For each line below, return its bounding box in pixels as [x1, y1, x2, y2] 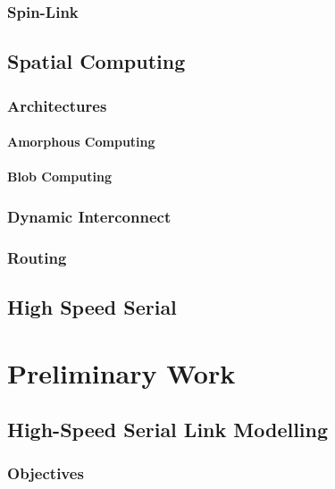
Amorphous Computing [7, 132, 155, 151]
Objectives [7, 462, 84, 485]
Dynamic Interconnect [7, 205, 172, 227]
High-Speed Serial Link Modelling [7, 416, 329, 443]
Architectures [7, 94, 107, 116]
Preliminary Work [7, 354, 236, 391]
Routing [7, 246, 67, 268]
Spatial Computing [7, 47, 186, 75]
